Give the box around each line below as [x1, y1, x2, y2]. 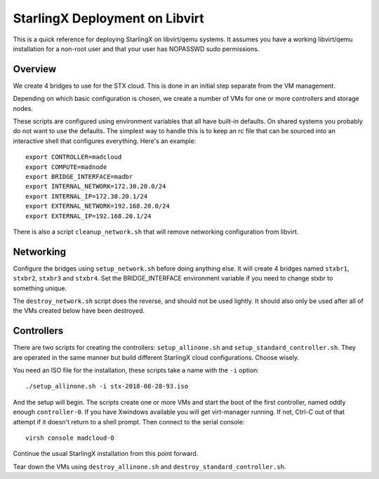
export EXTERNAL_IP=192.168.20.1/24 [25, 212, 152, 220]
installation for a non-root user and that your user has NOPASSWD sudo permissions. [13, 44, 260, 53]
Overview [13, 63, 57, 75]
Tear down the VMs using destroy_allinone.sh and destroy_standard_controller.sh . [13, 462, 286, 471]
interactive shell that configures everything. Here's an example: [13, 137, 197, 145]
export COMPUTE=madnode [25, 163, 107, 171]
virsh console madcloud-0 [25, 434, 115, 442]
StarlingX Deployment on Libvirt [13, 11, 205, 26]
